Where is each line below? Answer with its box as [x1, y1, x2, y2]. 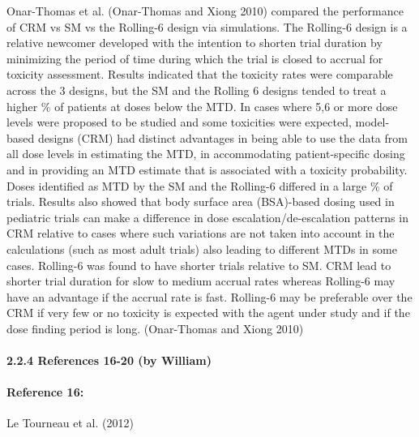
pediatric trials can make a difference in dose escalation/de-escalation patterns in [6, 208, 408, 225]
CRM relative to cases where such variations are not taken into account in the [6, 225, 395, 242]
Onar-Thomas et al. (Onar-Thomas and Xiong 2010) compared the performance [6, 2, 404, 19]
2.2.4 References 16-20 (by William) [6, 352, 212, 369]
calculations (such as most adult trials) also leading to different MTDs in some [6, 240, 397, 257]
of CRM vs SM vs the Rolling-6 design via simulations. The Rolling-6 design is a [6, 18, 408, 35]
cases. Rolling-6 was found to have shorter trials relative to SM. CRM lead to [6, 256, 391, 273]
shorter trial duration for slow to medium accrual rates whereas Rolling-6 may [6, 272, 395, 289]
